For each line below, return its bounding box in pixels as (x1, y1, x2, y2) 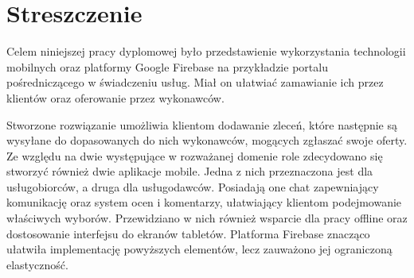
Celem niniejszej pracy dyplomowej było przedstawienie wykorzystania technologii (6, 43, 406, 60)
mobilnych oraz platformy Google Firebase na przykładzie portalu (6, 58, 328, 75)
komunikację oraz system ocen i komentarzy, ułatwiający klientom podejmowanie (6, 194, 402, 210)
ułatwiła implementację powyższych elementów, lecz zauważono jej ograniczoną (6, 241, 393, 257)
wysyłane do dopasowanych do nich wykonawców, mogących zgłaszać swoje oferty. (6, 132, 408, 149)
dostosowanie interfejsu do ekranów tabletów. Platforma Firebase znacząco (6, 225, 370, 241)
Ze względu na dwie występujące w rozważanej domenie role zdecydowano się (6, 147, 383, 164)
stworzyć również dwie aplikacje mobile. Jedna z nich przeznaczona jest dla (6, 163, 373, 180)
